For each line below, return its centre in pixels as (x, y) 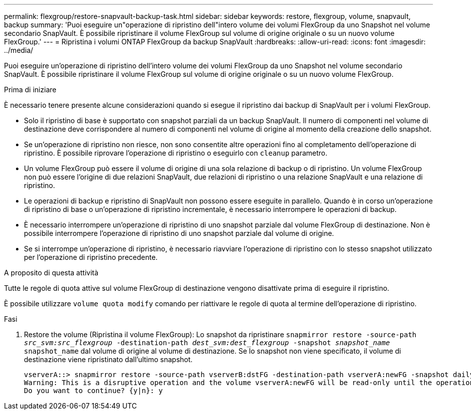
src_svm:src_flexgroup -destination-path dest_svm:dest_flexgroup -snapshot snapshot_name (207, 343)
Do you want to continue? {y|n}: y (94, 391)
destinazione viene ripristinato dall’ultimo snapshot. (108, 359)
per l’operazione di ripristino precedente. (91, 257)
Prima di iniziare (30, 90)
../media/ (19, 50)
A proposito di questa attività (51, 273)
